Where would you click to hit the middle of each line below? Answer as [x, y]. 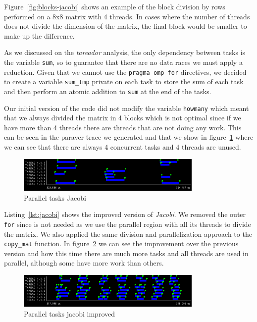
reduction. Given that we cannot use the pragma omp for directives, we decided [125, 72]
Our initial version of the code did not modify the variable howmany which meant [127, 108]
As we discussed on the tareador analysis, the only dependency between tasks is [125, 52]
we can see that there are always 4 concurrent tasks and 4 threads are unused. [123, 147]
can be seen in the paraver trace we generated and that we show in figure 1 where [129, 137]
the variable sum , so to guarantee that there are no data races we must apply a [123, 62]
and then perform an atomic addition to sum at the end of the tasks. [108, 91]
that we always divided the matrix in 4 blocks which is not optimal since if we [123, 118]
